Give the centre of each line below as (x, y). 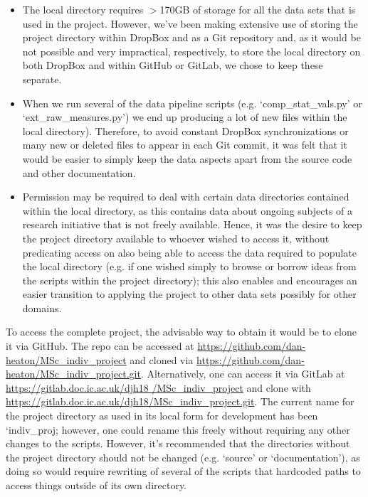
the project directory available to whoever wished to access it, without (176, 238)
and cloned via (162, 359)
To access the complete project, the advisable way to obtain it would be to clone (181, 332)
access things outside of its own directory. (96, 485)
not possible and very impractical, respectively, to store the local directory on (191, 51)
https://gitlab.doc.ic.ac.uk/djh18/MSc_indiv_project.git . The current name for (180, 401)
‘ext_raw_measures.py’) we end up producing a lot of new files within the (185, 117)
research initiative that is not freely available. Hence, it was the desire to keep (192, 224)
